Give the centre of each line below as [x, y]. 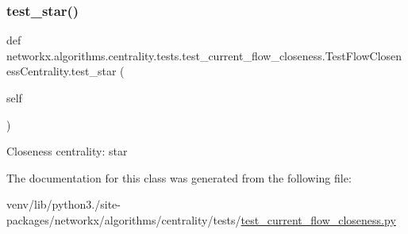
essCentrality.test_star [62, 71]
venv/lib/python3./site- [64, 204]
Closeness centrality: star [67, 151]
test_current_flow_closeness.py [318, 219]
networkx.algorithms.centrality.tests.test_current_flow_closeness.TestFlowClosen [204, 55]
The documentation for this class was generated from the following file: [179, 177]
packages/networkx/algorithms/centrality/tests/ [124, 219]
